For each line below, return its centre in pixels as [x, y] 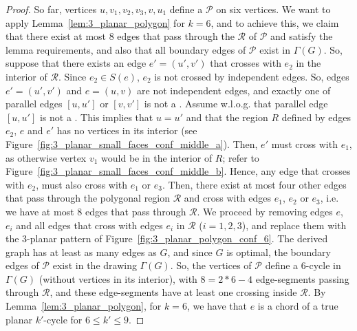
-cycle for [63, 319]
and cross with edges [228, 198]
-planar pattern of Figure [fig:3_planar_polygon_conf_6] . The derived [177, 238]
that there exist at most [56, 36]
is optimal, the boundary [279, 252]
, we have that [217, 306]
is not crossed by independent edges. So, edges [252, 76]
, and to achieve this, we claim [275, 22]
